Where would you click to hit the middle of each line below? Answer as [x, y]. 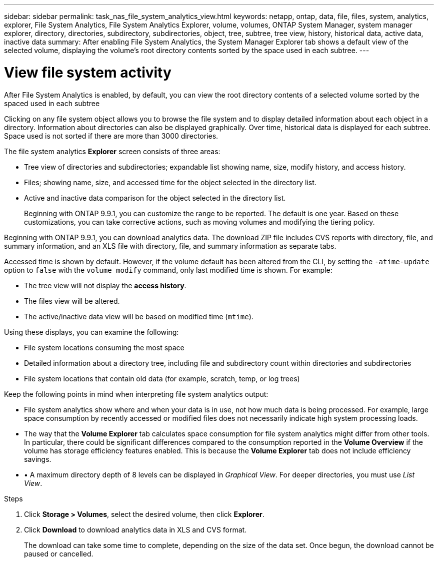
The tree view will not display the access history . [105, 285]
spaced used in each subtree [52, 103]
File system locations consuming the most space [104, 347]
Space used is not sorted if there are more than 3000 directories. [111, 136]
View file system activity [88, 72]
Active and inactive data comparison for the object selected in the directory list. [155, 198]
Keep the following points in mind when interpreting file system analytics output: [136, 394]
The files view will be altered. [72, 301]
